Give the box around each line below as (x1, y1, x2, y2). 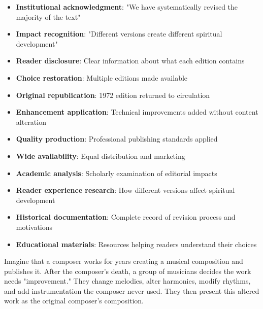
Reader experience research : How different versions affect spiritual (16, 185, 235, 195)
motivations (16, 221, 53, 232)
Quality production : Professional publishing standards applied (16, 133, 218, 144)
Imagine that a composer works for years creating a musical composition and (4, 256, 243, 266)
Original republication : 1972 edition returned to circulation (16, 89, 210, 100)
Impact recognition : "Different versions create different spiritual (16, 28, 222, 39)
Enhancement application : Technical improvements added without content (16, 107, 258, 117)
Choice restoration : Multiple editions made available (16, 72, 188, 83)
